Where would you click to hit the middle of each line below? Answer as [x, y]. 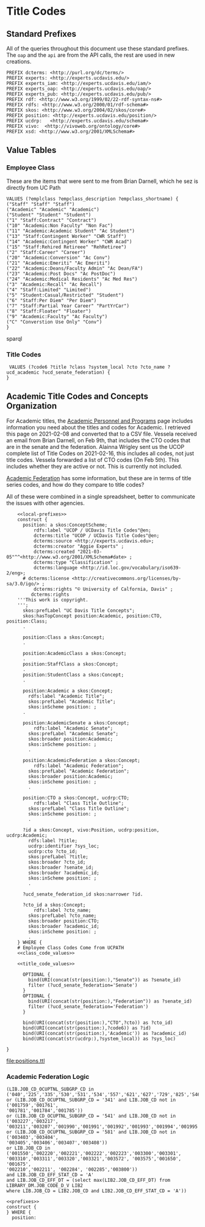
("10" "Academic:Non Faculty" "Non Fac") [60, 225]
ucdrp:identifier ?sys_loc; [64, 846]
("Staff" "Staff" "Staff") [41, 204]
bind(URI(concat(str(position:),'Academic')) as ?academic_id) [105, 1033]
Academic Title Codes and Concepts [77, 397]
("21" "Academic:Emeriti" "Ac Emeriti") [59, 263]
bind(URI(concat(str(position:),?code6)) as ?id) [87, 1028]
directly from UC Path [34, 187]
